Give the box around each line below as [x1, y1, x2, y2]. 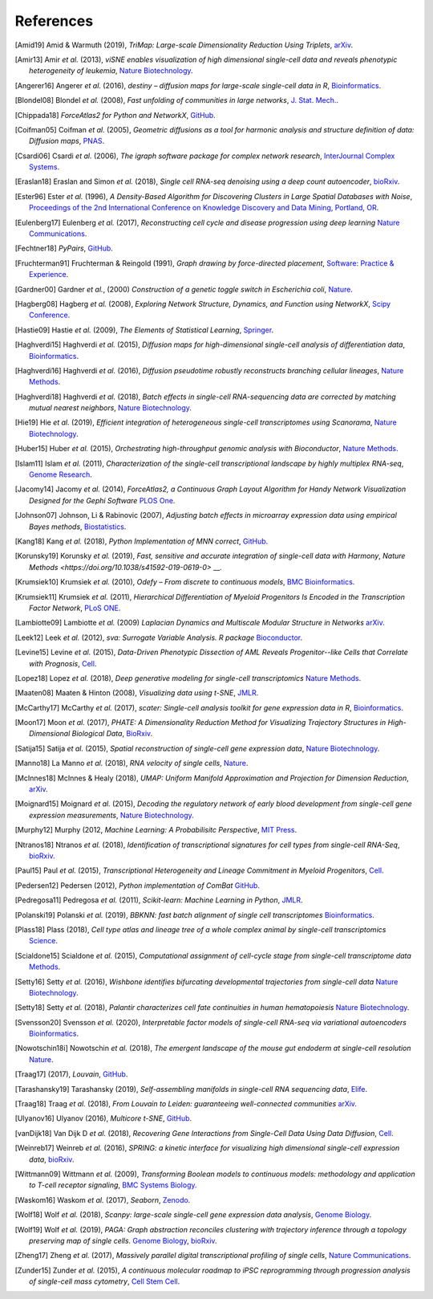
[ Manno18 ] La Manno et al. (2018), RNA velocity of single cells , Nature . [14, 759, 249, 768]
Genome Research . [29, 470, 92, 479]
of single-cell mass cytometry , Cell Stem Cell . [29, 1277, 180, 1286]
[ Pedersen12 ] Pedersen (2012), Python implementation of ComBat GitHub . [14, 880, 261, 890]
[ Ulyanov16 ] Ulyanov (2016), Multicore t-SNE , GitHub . [14, 1114, 192, 1123]
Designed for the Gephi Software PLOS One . [29, 495, 176, 505]
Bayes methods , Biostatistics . [29, 522, 127, 531]
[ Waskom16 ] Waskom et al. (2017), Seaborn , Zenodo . [14, 1195, 191, 1204]
